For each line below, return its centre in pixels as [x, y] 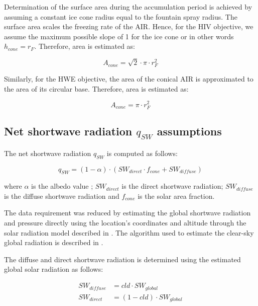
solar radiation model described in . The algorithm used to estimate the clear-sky [129, 232]
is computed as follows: [142, 153]
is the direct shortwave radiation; [172, 186]
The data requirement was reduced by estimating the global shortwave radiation [127, 213]
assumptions [189, 131]
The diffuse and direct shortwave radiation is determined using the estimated [122, 259]
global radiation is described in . [54, 242]
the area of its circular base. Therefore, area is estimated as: [96, 88]
